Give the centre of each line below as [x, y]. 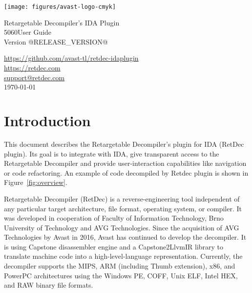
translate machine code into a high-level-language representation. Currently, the [123, 256]
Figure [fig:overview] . [36, 182]
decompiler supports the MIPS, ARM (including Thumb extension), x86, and [120, 266]
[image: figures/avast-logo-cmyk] [60, 7]
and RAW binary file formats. [49, 285]
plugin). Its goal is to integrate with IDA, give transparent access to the [112, 153]
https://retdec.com [32, 68]
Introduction [47, 120]
